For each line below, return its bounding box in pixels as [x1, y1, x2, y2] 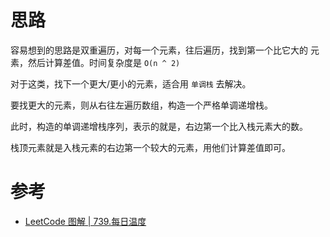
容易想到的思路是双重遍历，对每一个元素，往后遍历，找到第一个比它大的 [10, 44, 308, 56]
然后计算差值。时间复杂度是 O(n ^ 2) [27, 56, 181, 68]
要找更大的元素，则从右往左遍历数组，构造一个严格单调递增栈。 [10, 99, 273, 111]
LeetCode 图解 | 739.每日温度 [24, 215, 147, 227]
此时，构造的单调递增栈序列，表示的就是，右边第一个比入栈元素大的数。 [10, 120, 308, 132]
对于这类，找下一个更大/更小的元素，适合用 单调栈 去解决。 [10, 77, 252, 90]
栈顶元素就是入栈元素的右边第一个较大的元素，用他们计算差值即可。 [10, 141, 291, 153]
